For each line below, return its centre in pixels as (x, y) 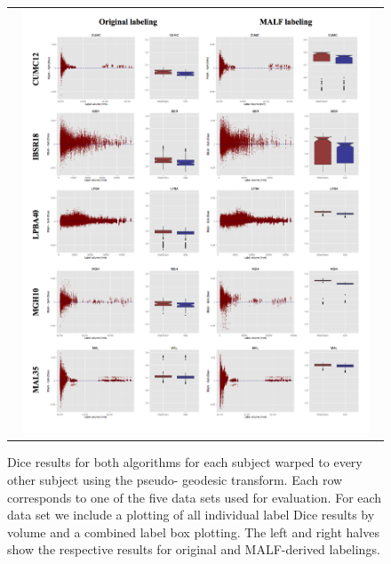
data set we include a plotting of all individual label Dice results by (191, 515)
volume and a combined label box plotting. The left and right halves (193, 532)
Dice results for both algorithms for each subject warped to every (185, 462)
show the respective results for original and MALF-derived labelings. (194, 549)
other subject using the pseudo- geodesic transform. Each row (175, 479)
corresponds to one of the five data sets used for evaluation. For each (195, 497)
